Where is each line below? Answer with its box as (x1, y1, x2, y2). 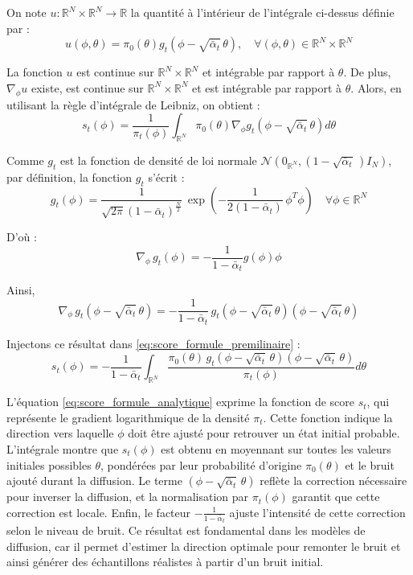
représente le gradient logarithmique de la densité (6, 409, 250, 425)
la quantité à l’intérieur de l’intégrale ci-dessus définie (130, 4, 395, 20)
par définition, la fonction (6, 168, 133, 185)
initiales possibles (6, 456, 92, 473)
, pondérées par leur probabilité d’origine (100, 456, 302, 473)
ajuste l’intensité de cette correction (229, 503, 406, 520)
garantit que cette (292, 488, 380, 505)
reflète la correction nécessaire (260, 472, 407, 489)
